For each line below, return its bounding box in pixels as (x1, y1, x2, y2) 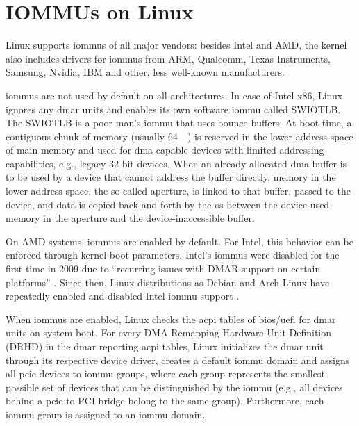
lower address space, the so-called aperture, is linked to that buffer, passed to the (6, 183, 351, 198)
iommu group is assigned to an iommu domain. (6, 407, 206, 421)
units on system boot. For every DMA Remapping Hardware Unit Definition (6, 325, 332, 340)
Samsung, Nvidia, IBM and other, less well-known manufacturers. (6, 65, 285, 79)
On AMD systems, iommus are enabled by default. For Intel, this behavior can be (6, 234, 354, 248)
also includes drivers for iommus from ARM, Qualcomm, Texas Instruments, (6, 51, 331, 65)
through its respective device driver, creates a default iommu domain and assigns (6, 352, 350, 367)
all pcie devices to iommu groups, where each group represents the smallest (6, 366, 325, 381)
